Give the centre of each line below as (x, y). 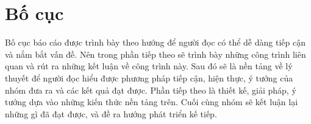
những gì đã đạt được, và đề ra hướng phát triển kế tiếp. (111, 113)
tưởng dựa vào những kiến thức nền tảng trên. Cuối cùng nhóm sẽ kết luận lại (152, 102)
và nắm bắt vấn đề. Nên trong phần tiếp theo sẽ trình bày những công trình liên (155, 54)
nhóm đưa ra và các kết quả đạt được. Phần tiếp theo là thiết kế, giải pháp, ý (151, 90)
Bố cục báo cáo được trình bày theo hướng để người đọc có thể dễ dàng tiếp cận (155, 42)
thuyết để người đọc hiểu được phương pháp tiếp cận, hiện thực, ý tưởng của (149, 77)
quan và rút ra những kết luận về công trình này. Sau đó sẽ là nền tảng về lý (149, 66)
